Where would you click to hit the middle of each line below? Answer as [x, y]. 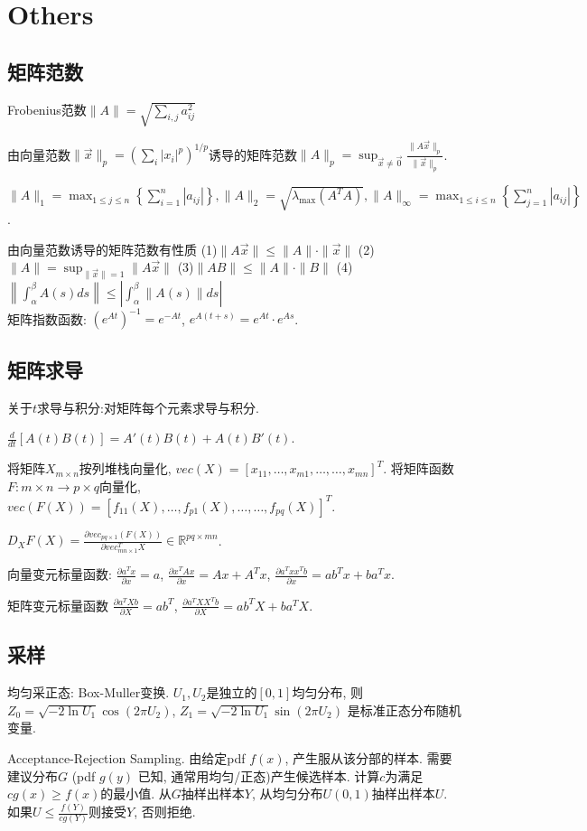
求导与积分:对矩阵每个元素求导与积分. [148, 407]
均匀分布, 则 [327, 692]
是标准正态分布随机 [404, 710]
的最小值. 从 [136, 794]
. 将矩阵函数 [419, 468]
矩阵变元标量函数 [58, 605]
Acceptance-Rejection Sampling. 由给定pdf [126, 758]
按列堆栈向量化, [125, 468]
